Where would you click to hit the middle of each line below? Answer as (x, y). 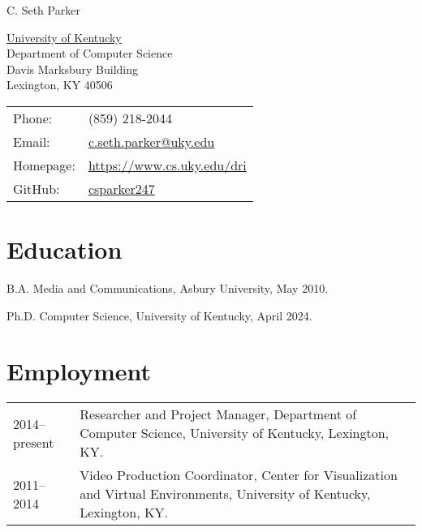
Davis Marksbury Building (73, 69)
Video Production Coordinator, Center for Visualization (239, 475)
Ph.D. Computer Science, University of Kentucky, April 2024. (159, 315)
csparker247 (121, 188)
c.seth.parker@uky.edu (151, 141)
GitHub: (37, 188)
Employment (79, 371)
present (34, 442)
